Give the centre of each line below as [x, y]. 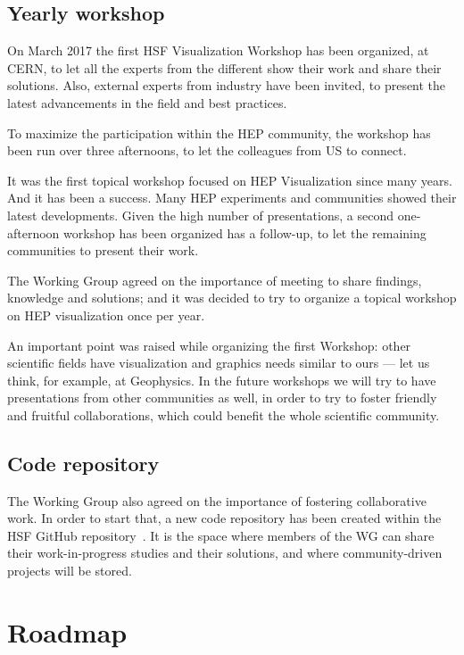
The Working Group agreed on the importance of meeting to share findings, [215, 280]
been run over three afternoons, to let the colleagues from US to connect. [207, 150]
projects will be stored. [70, 571]
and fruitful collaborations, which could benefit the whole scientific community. [224, 415]
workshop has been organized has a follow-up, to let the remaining [245, 232]
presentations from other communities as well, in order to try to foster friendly [222, 398]
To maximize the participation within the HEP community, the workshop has [219, 133]
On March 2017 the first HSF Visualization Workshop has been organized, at [218, 50]
